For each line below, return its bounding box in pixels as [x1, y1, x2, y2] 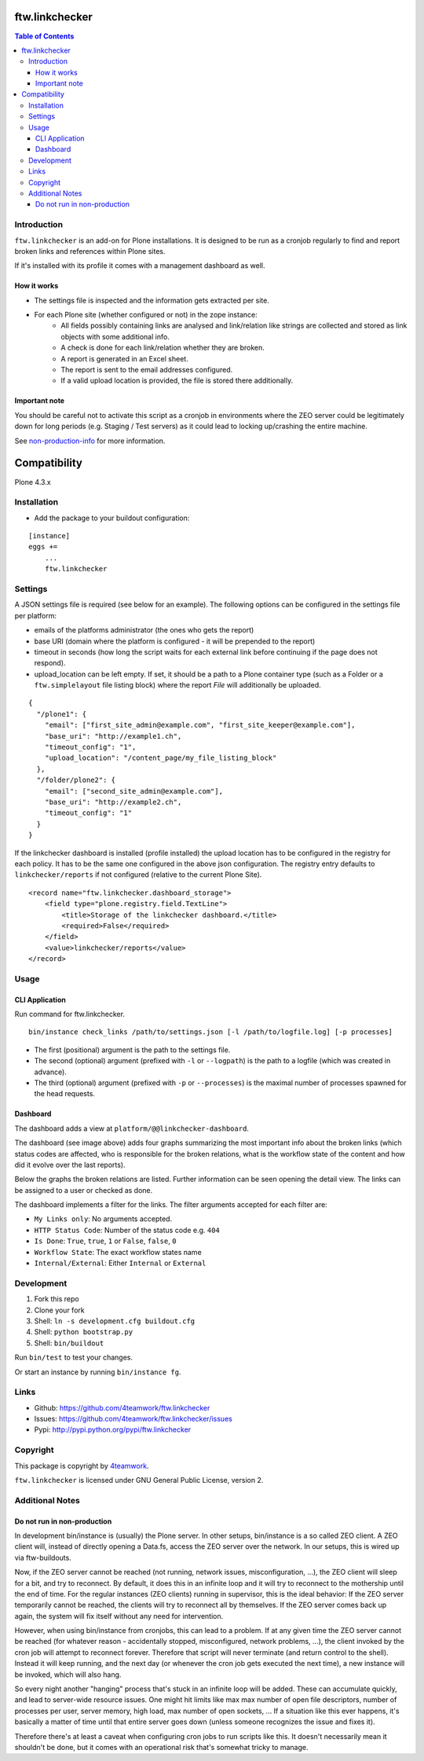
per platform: [14, 611, 57, 620]
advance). [34, 1067, 67, 1077]
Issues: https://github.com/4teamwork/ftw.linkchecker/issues [34, 1414, 233, 1424]
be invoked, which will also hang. [14, 1670, 122, 1679]
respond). [34, 659, 66, 668]
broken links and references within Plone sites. [14, 246, 166, 255]
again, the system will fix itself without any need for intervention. [14, 1611, 224, 1620]
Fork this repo [34, 1294, 79, 1304]
